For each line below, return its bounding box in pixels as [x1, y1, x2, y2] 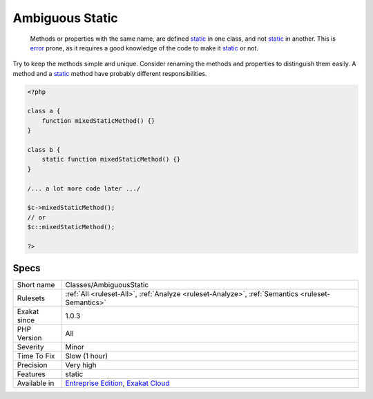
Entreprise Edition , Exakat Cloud [65, 378, 170, 388]
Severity [17, 342, 44, 352]
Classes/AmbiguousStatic [65, 280, 149, 290]
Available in [17, 378, 55, 388]
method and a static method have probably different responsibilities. [12, 69, 207, 77]
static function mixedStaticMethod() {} [41, 155, 181, 164]
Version [17, 333, 42, 343]
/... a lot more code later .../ [27, 184, 141, 193]
